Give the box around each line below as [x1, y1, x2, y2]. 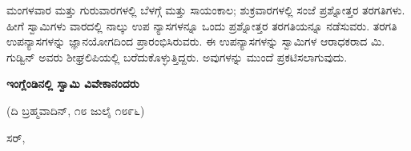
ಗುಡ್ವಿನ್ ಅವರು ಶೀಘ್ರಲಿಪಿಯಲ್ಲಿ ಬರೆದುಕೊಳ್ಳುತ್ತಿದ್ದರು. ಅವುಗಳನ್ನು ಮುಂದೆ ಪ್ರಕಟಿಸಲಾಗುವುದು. [6, 48, 348, 65]
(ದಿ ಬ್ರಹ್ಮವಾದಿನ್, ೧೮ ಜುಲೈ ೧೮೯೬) [6, 101, 145, 118]
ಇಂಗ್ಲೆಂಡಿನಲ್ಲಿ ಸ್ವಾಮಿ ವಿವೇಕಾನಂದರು [6, 75, 139, 92]
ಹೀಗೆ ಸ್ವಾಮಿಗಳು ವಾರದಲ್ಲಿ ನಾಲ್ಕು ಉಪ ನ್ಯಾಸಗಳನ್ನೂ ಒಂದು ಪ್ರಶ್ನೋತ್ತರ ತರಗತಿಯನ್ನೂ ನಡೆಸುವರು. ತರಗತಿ [6, 17, 397, 34]
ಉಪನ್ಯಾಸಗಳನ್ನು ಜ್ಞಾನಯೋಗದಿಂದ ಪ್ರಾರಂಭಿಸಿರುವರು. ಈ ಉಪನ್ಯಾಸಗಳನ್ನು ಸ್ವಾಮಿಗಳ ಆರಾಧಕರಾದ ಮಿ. [6, 33, 385, 50]
